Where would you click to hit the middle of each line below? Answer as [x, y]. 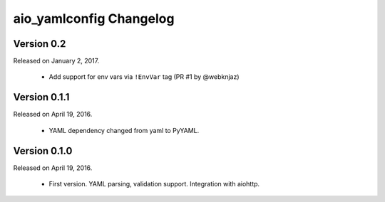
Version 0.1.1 [41, 97]
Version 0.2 [40, 44]
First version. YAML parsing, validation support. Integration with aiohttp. [154, 184]
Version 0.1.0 [43, 150]
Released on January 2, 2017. [56, 61]
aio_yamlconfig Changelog [94, 18]
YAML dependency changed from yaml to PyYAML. [124, 130]
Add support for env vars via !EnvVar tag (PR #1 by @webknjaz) [144, 77]
